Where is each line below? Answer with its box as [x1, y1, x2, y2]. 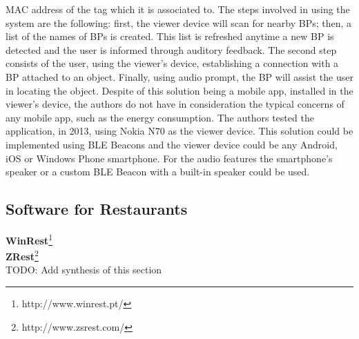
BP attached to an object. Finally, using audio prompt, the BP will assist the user [6, 69, 353, 84]
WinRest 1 [6, 231, 52, 247]
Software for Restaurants [6, 198, 188, 220]
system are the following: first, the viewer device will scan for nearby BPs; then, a [6, 15, 352, 30]
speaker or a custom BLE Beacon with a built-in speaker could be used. [6, 164, 310, 179]
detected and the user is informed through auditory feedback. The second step [6, 42, 337, 57]
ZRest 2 [6, 247, 39, 263]
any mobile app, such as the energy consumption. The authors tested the [6, 110, 314, 124]
